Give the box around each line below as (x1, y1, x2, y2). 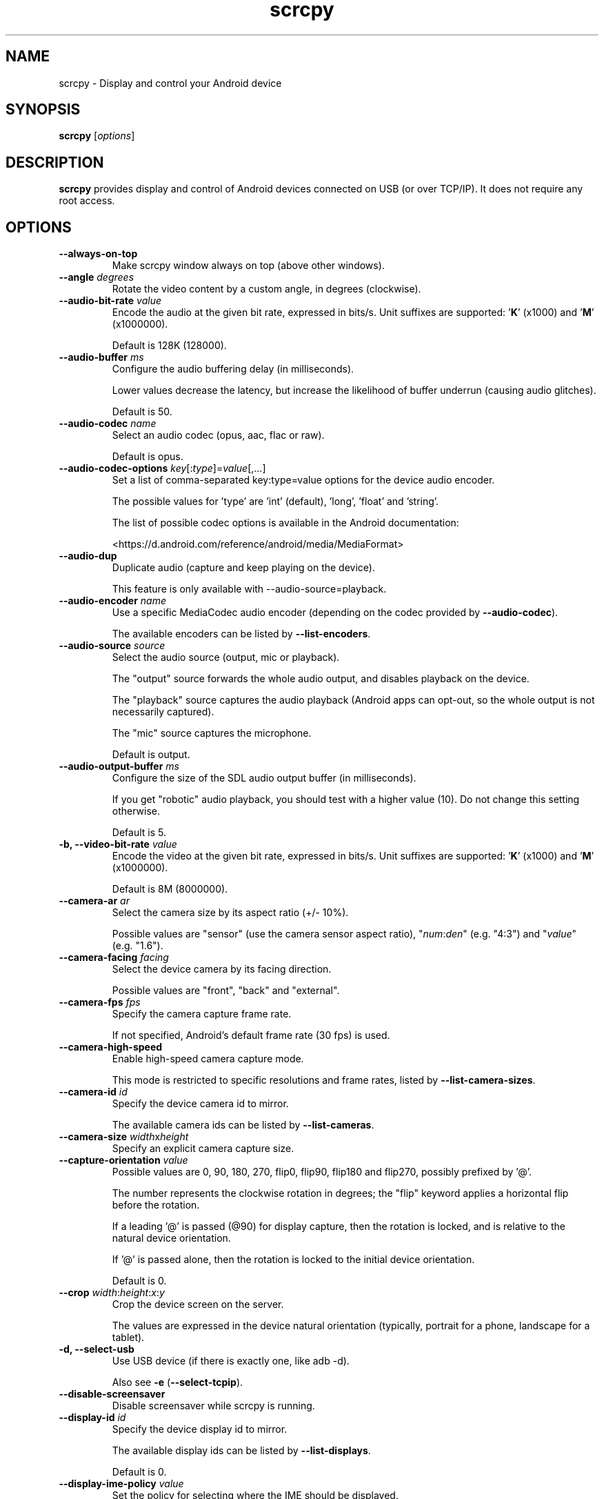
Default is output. (112, 748, 190, 761)
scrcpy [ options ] (59, 130, 135, 142)
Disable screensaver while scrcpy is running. (112, 1400, 315, 1412)
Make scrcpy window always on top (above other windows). (112, 259, 385, 272)
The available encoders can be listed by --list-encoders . (112, 628, 371, 640)
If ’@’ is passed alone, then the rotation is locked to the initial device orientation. (112, 1253, 475, 1266)
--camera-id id (59, 1086, 128, 1098)
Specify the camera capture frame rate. (112, 1008, 292, 1020)
